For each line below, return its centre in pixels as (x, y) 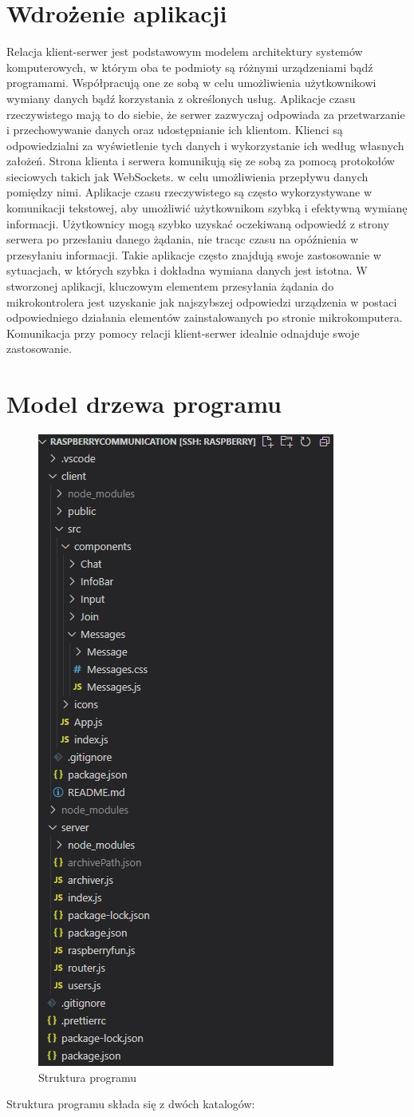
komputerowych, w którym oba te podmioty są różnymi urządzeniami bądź (190, 67)
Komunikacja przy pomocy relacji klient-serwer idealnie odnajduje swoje (183, 333)
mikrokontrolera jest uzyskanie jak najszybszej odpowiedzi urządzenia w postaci (202, 301)
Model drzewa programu (144, 404)
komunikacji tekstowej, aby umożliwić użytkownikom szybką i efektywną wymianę (207, 208)
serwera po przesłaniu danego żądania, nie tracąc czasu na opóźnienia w (183, 239)
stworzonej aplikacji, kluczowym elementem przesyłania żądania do (170, 286)
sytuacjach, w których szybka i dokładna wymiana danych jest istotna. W (187, 270)
